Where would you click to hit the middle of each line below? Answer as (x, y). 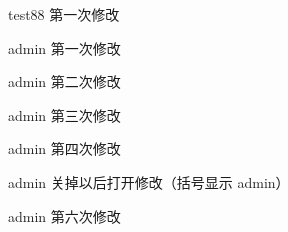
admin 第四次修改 (64, 148)
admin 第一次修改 (64, 47)
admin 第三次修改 (64, 114)
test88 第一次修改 (64, 14)
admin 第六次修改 (64, 215)
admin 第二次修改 (64, 81)
